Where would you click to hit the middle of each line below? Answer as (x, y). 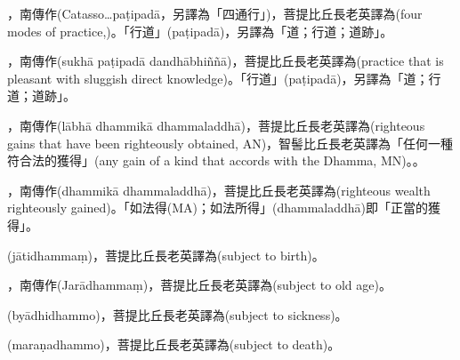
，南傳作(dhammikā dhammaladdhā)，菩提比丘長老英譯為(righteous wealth (219, 190)
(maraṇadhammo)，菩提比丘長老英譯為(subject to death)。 (174, 344)
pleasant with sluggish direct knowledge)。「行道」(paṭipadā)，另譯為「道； (218, 78)
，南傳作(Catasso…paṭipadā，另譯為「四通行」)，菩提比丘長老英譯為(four (215, 13)
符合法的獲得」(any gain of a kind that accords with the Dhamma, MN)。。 (216, 160)
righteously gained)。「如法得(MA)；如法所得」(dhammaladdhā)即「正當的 (218, 208)
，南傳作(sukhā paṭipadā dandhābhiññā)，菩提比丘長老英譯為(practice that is (226, 61)
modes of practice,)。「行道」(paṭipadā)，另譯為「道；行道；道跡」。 (200, 31)
